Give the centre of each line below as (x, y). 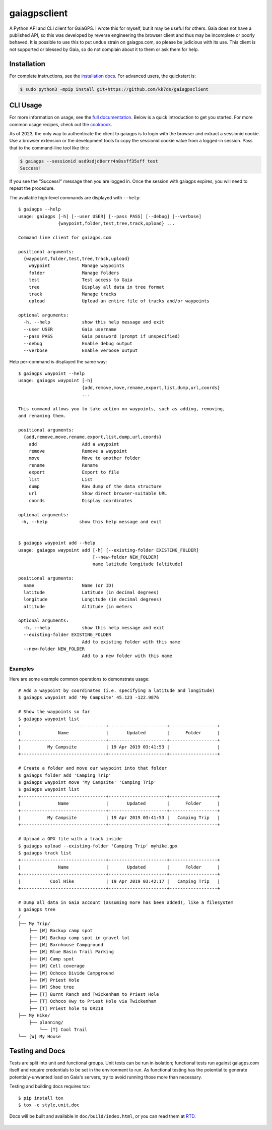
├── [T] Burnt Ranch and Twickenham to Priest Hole (94, 994)
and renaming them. (42, 416)
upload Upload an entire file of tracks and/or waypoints (119, 301)
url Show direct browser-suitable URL (98, 494)
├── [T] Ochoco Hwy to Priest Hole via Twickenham (92, 1001)
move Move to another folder (84, 458)
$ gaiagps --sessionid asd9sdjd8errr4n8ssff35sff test (89, 161)
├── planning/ (46, 1023)
